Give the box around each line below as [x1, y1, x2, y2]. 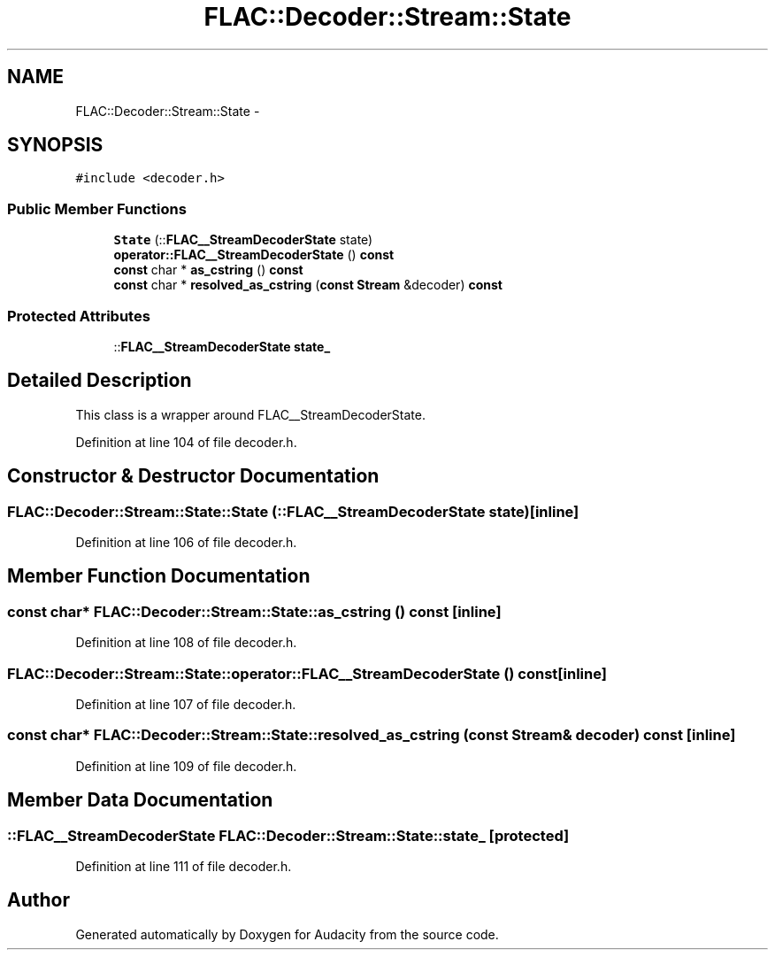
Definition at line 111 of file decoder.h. [75, 858, 292, 874]
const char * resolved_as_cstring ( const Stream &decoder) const [113, 277, 503, 293]
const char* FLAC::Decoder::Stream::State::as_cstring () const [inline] [7, 602, 502, 621]
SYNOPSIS [7, 134, 104, 157]
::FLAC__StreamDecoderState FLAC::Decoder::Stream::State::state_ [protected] [7, 826, 570, 845]
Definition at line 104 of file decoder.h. [75, 434, 297, 450]
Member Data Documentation [7, 789, 273, 812]
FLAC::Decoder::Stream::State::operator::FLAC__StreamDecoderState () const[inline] [7, 664, 607, 683]
